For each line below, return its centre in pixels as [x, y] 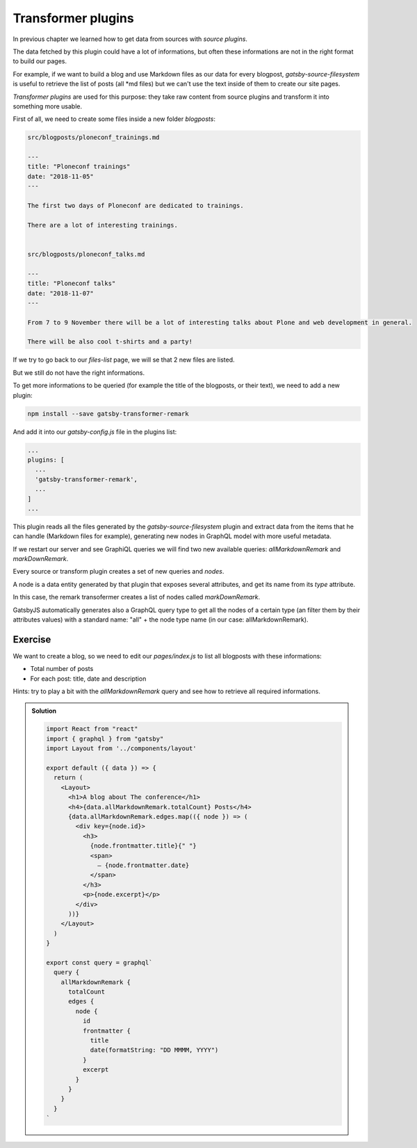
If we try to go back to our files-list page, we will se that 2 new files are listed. [124, 360]
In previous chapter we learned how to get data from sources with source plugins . [130, 39]
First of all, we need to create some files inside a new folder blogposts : [114, 119]
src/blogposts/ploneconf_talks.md [86, 254]
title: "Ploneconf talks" [72, 284]
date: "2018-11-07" [60, 293]
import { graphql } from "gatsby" [105, 738]
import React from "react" [92, 729]
